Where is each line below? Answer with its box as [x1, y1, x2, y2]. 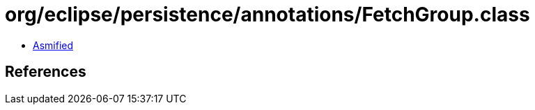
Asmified [33, 39, 74, 51]
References [5, 63, 86, 81]
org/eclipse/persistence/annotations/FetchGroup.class [5, 3, 530, 26]
